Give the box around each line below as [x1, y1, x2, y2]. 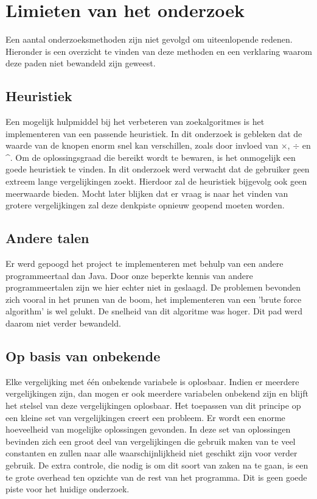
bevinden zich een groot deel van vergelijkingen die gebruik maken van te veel [5, 434, 296, 447]
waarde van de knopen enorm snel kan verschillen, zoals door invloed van [5, 139, 278, 152]
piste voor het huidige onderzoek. [5, 483, 130, 495]
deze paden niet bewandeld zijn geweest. [5, 57, 156, 69]
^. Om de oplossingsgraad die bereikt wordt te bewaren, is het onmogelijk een [5, 150, 296, 163]
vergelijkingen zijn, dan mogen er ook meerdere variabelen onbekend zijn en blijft [5, 387, 309, 400]
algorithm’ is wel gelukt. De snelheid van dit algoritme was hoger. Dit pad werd [5, 305, 303, 317]
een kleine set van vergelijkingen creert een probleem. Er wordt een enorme [5, 411, 285, 423]
